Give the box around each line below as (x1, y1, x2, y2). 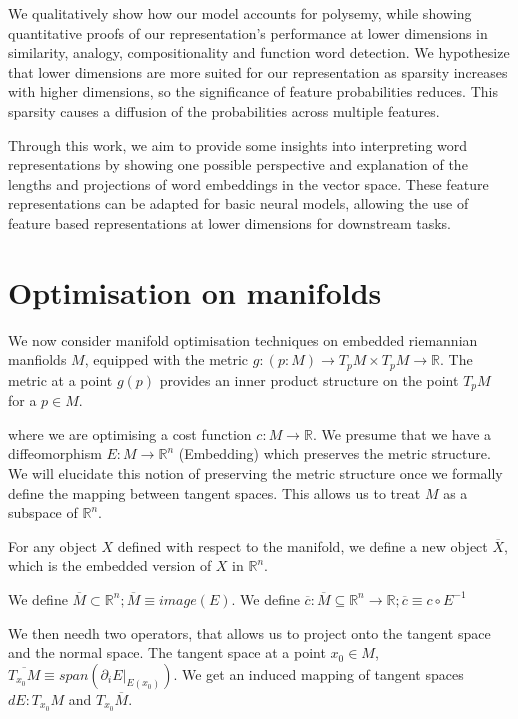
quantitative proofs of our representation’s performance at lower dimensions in (8, 22, 488, 43)
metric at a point (8, 369, 113, 390)
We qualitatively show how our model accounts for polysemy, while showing (8, 3, 472, 23)
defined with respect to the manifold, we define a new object (117, 535, 488, 556)
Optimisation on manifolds (8, 271, 382, 312)
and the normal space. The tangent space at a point (8, 642, 326, 663)
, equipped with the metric (84, 349, 249, 370)
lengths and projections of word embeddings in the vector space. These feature (8, 173, 489, 194)
